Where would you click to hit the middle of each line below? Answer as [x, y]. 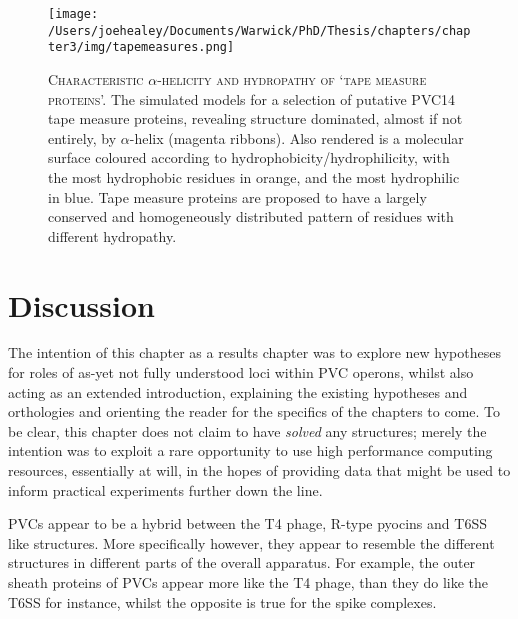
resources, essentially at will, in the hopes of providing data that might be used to [259, 470]
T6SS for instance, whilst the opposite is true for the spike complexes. [222, 601]
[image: [73, 14]
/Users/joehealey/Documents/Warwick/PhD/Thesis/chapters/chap [259, 30]
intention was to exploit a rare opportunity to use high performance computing [250, 450]
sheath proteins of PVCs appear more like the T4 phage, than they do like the [248, 581]
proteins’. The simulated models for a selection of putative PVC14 [252, 98]
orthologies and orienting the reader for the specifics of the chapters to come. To [254, 411]
